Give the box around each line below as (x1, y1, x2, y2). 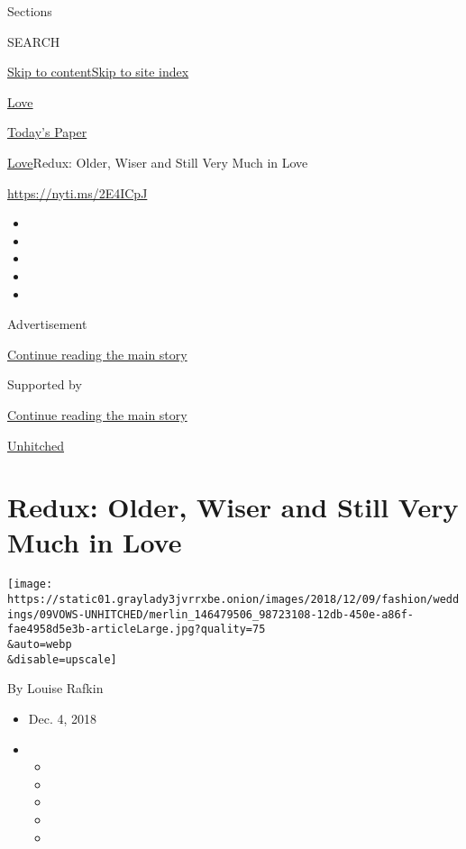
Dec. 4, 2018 (28, 708, 97, 727)
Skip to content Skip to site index (7, 62, 189, 81)
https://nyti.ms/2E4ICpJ (7, 183, 148, 202)
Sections (7, 2, 52, 20)
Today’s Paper (7, 123, 87, 141)
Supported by (7, 375, 82, 394)
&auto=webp (7, 638, 72, 652)
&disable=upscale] (7, 653, 117, 666)
